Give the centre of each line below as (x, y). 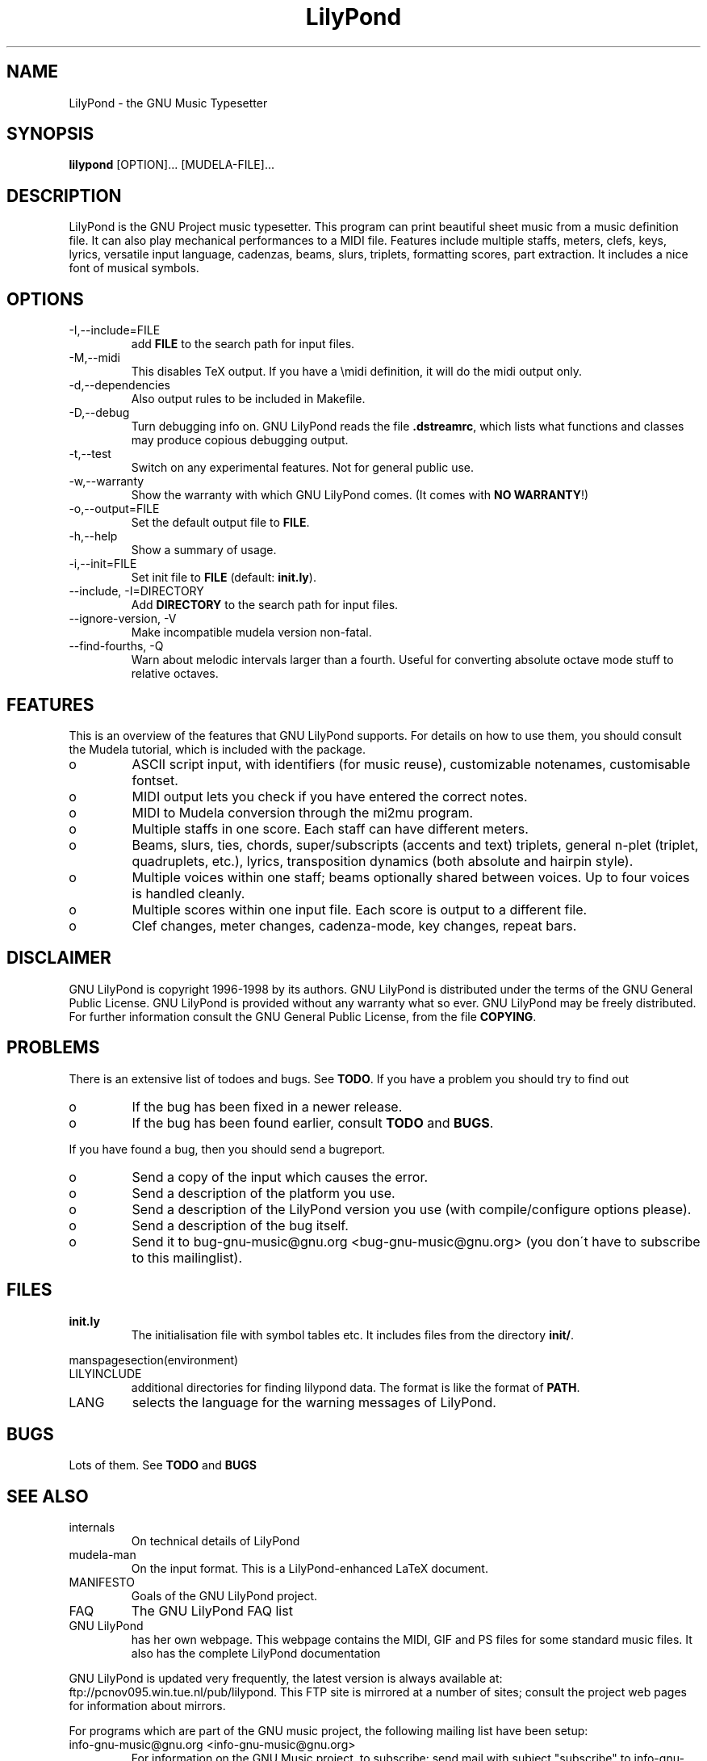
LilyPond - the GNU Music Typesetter (168, 103)
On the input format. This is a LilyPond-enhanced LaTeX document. (310, 1569)
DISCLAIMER (59, 958)
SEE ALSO (48, 1496)
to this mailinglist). (187, 1257)
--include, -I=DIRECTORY (136, 591)
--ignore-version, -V (123, 619)
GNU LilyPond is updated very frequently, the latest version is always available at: (286, 1679)
